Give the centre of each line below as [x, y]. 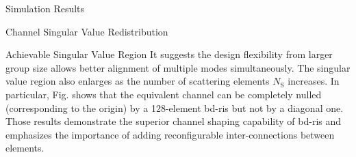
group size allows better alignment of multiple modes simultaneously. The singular [178, 67]
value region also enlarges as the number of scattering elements [138, 81]
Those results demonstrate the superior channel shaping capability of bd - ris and [174, 121]
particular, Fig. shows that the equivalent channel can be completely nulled [164, 94]
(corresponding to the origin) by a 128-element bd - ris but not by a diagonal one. [175, 108]
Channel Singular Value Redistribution [87, 31]
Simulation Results [45, 8]
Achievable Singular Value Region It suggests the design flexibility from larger [169, 54]
